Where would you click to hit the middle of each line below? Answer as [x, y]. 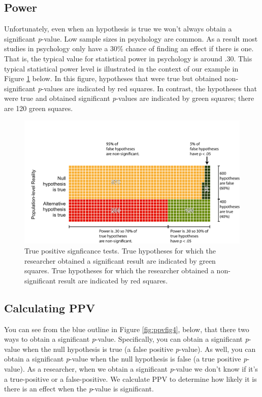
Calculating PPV [50, 308]
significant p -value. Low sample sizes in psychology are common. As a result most [131, 38]
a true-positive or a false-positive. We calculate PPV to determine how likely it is [130, 378]
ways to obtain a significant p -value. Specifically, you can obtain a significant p [126, 339]
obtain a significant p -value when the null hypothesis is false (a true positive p [126, 359]
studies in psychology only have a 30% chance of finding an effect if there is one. [129, 48]
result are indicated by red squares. [113, 280]
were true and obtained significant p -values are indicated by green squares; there [129, 98]
